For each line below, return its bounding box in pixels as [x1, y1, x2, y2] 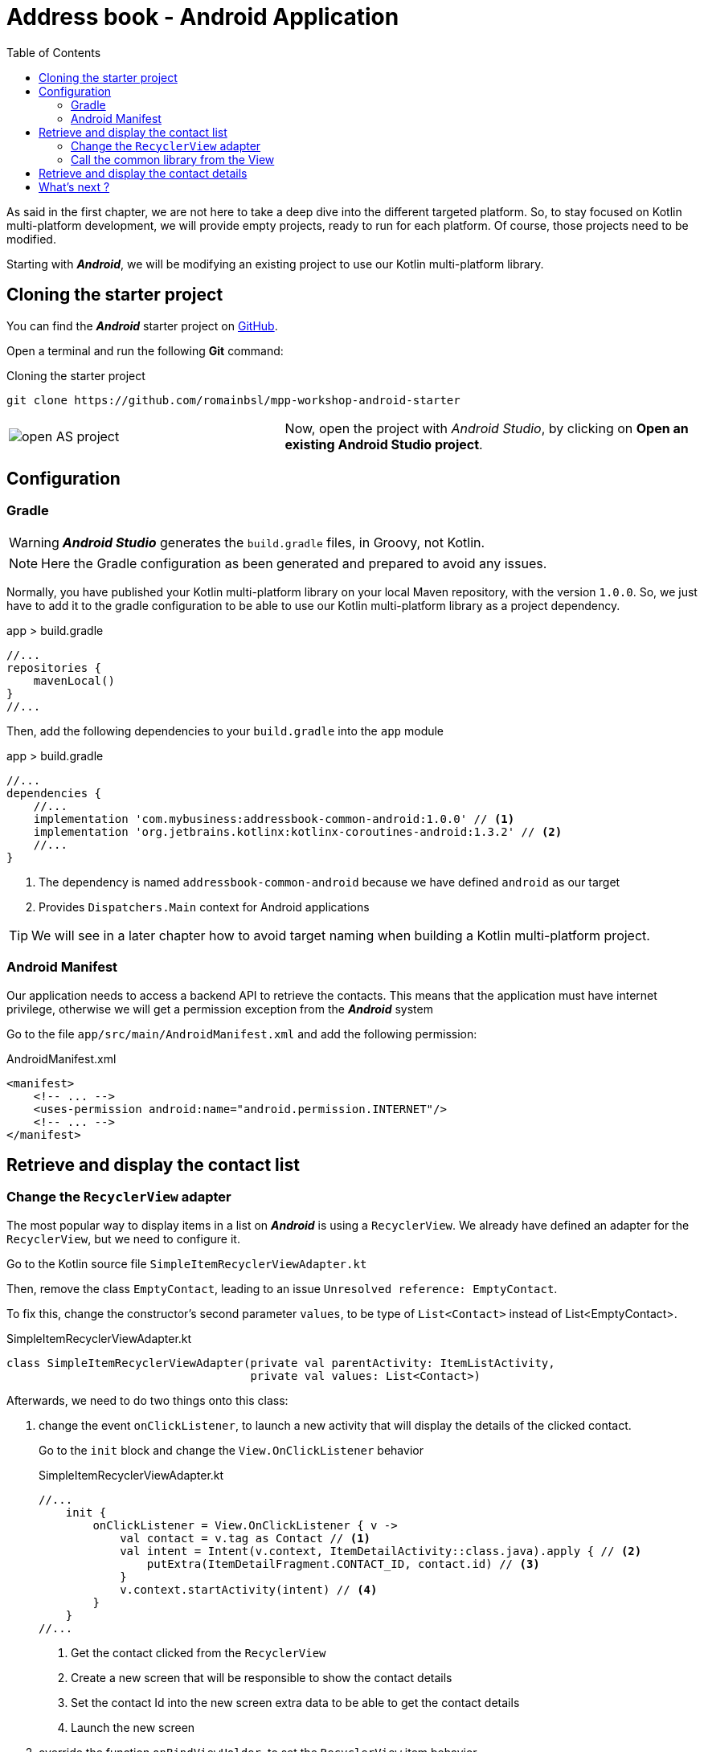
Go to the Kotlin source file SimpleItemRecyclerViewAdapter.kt [6, 1256, 367, 1271]
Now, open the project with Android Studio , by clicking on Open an [284, 420, 689, 436]
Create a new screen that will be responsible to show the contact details [71, 1670, 452, 1684]
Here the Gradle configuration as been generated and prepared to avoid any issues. [41, 555, 547, 571]
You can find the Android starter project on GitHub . [6, 318, 278, 333]
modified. [6, 231, 56, 246]
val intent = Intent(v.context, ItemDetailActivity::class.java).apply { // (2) [120, 1544, 642, 1558]
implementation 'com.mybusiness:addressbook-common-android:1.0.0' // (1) [33, 812, 515, 825]
